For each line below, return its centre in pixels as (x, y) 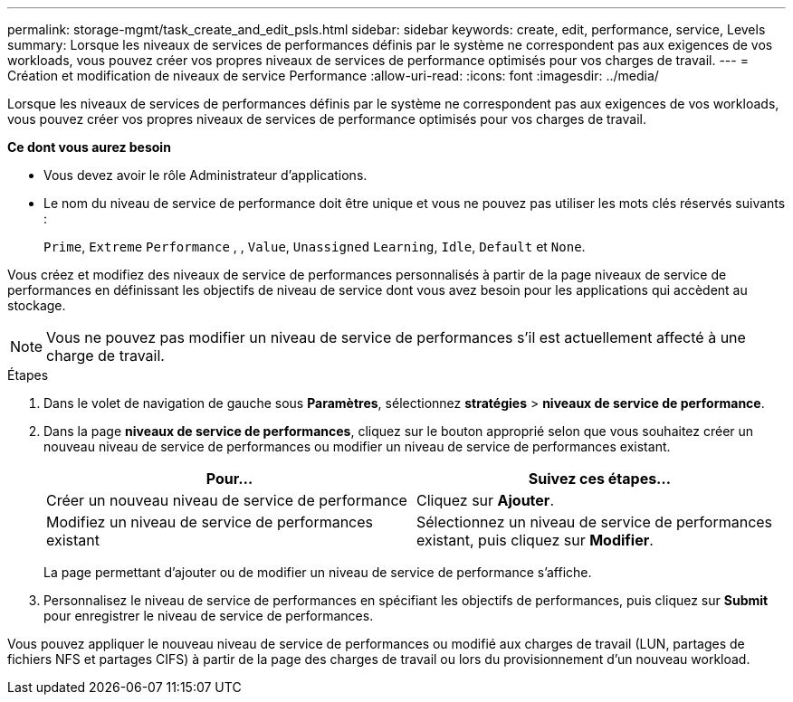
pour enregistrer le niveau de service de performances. (209, 616)
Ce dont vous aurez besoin (89, 147)
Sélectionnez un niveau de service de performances (595, 522)
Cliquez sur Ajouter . (485, 500)
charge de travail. (105, 356)
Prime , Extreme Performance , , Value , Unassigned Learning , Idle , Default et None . (315, 247)
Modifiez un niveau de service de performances (210, 522)
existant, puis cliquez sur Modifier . (535, 540)
